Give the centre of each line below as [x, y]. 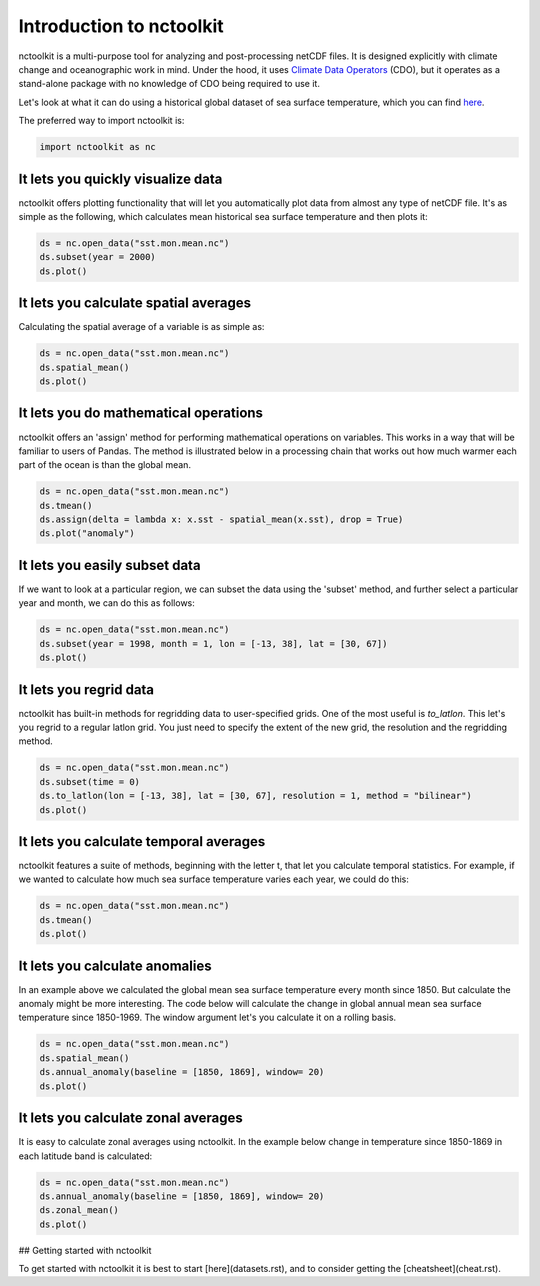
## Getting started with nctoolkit [85, 1250]
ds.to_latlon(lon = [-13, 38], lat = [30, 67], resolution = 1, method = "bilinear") [255, 796]
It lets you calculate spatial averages [135, 303]
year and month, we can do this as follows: [106, 603]
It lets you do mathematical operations [141, 413]
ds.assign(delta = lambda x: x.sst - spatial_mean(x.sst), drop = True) [221, 519]
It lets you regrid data [86, 689]
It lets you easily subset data [109, 565]
